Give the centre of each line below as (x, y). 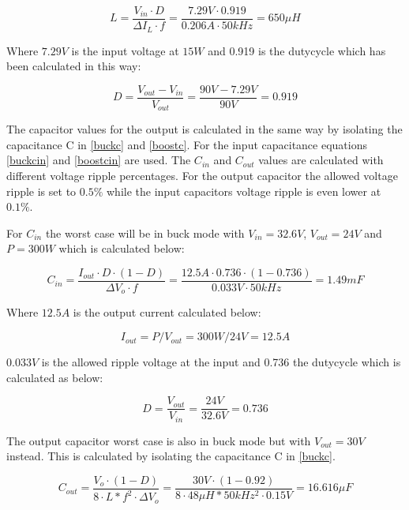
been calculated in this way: (74, 66)
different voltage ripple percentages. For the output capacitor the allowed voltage (202, 175)
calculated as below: (55, 377)
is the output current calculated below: (167, 312)
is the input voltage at (125, 50)
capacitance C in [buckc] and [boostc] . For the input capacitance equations (187, 144)
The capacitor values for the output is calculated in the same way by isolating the (204, 129)
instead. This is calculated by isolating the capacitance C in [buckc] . (171, 456)
